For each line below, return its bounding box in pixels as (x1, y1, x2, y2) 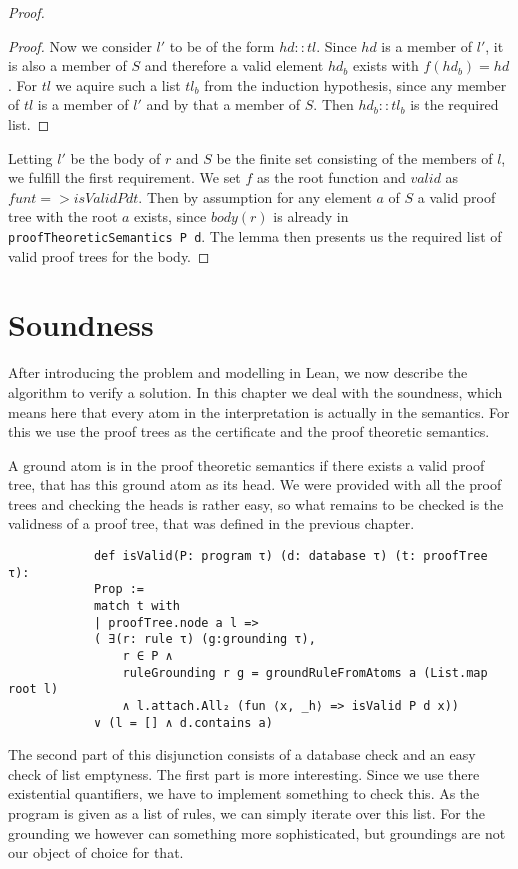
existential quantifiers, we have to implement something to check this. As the (8, 783, 480, 804)
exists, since (134, 206, 207, 227)
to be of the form (169, 35, 275, 56)
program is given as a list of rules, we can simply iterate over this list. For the (8, 803, 485, 824)
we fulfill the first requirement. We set (8, 167, 241, 188)
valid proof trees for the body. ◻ (8, 245, 210, 266)
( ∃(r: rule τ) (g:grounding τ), (93, 632, 316, 647)
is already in (273, 206, 349, 227)
